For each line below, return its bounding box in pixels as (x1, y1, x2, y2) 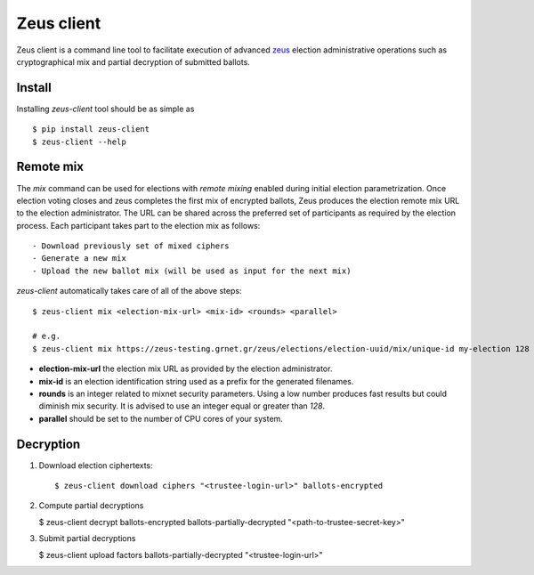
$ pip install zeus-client (32, 125, 150, 134)
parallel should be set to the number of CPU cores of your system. (38, 413, 284, 424)
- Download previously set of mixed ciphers (32, 241, 231, 251)
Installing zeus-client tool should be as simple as (16, 103, 195, 114)
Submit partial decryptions (38, 533, 136, 544)
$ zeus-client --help (32, 136, 126, 147)
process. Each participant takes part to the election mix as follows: (16, 220, 261, 231)
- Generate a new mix (32, 254, 126, 263)
